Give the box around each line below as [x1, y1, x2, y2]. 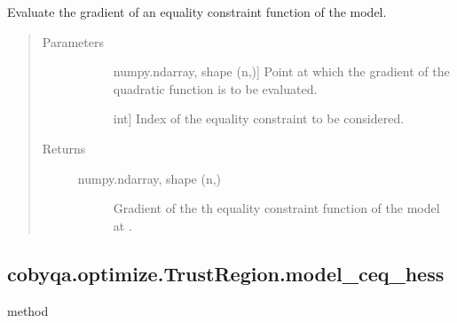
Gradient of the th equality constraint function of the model [113, 199, 440, 217]
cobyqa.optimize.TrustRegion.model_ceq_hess [7, 259, 445, 287]
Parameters [42, 32, 104, 51]
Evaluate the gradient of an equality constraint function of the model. [7, 3, 387, 20]
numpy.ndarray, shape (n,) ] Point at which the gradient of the [113, 62, 450, 81]
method [7, 301, 49, 319]
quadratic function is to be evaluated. [113, 79, 318, 98]
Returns [42, 138, 86, 157]
